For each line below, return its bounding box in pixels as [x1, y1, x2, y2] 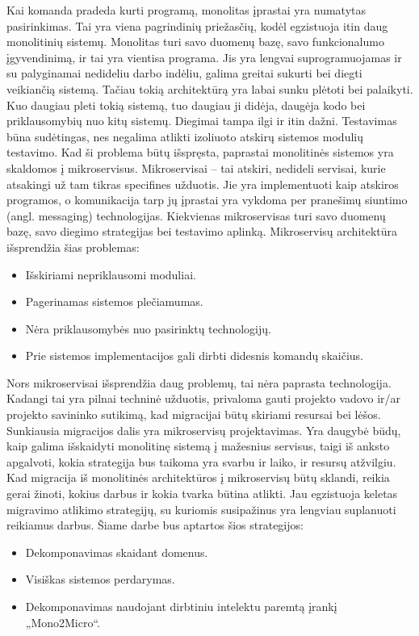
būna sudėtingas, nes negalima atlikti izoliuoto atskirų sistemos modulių [6, 128, 363, 144]
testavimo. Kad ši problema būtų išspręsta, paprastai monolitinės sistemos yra [6, 144, 394, 161]
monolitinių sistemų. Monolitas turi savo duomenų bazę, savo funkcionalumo [6, 33, 384, 50]
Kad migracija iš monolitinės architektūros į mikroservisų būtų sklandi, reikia [6, 469, 390, 486]
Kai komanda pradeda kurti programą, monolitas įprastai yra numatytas [6, 2, 367, 18]
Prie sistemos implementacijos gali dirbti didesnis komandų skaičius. [25, 347, 363, 364]
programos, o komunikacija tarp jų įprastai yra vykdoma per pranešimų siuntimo [6, 191, 408, 208]
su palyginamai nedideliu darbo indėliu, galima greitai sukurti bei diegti [6, 65, 362, 82]
